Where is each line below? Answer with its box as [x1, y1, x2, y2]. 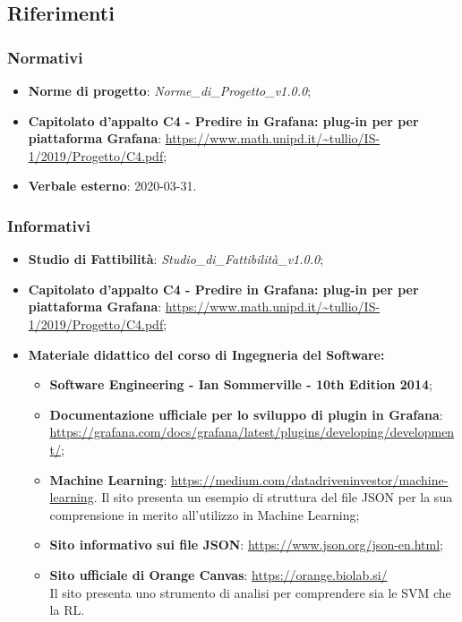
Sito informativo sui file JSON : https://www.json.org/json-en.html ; [49, 535, 444, 554]
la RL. [49, 601, 85, 619]
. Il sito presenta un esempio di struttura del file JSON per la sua [93, 488, 453, 507]
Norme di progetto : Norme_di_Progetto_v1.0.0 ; [28, 81, 312, 99]
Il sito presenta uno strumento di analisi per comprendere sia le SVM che [49, 583, 451, 601]
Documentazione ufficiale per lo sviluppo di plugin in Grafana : [49, 405, 443, 423]
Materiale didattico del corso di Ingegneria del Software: [28, 345, 385, 363]
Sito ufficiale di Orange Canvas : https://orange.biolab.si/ [49, 565, 388, 584]
